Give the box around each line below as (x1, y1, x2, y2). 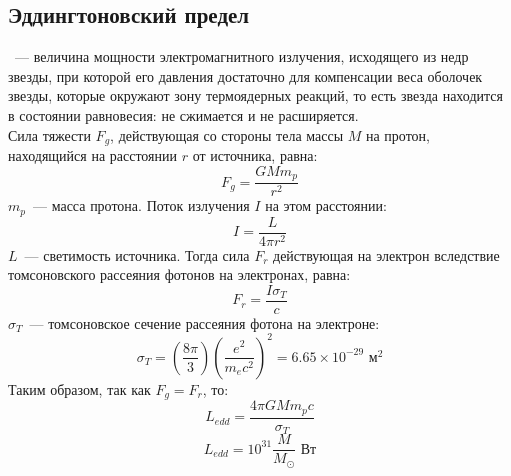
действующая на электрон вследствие (273, 244, 500, 265)
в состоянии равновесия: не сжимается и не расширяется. (8, 104, 359, 125)
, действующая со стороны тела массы (110, 124, 344, 145)
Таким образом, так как (8, 378, 151, 399)
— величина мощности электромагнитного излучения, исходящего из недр (14, 46, 469, 67)
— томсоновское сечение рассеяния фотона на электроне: (29, 312, 380, 333)
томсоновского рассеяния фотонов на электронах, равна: (8, 264, 351, 285)
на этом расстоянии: (265, 195, 387, 216)
